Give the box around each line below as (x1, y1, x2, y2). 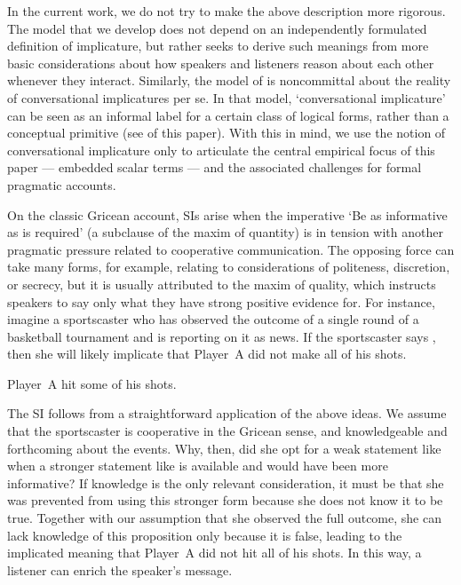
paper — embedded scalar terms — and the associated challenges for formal (7, 158, 422, 177)
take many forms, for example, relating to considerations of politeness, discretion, (7, 257, 450, 276)
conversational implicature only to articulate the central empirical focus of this (7, 140, 435, 159)
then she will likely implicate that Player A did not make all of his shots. (7, 344, 407, 363)
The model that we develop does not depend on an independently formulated (7, 19, 427, 37)
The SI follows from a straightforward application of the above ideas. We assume (7, 404, 447, 423)
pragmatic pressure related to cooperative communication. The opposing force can (7, 240, 455, 258)
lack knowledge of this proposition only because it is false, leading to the (7, 526, 402, 544)
